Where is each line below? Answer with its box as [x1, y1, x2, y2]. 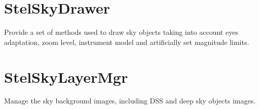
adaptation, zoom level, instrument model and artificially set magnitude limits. [4, 36, 249, 47]
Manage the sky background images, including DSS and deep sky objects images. [4, 95, 256, 106]
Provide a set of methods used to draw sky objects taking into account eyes [4, 27, 238, 37]
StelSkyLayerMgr [4, 66, 128, 87]
